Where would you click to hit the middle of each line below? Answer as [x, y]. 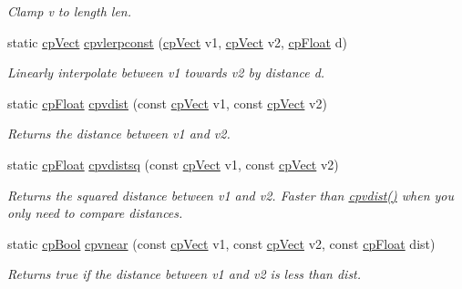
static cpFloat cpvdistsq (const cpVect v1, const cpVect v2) [173, 164]
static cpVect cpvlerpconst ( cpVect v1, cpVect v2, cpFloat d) [177, 41]
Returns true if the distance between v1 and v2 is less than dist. [185, 274]
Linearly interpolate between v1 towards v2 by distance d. [166, 72]
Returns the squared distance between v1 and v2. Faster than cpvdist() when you [231, 195]
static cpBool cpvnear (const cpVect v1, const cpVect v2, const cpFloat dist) [221, 243]
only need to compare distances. [95, 213]
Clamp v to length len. [69, 11]
